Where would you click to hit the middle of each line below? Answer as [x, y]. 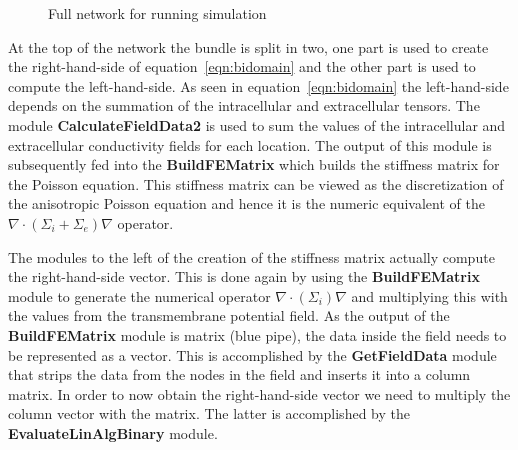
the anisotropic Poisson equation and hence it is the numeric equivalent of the [246, 203]
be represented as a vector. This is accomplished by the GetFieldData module [252, 354]
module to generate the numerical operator [139, 295]
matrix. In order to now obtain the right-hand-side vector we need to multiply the [259, 393]
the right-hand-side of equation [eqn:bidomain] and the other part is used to [242, 66]
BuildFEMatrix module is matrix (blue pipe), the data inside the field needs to [257, 334]
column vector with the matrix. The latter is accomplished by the [209, 413]
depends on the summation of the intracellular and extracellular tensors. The [244, 105]
